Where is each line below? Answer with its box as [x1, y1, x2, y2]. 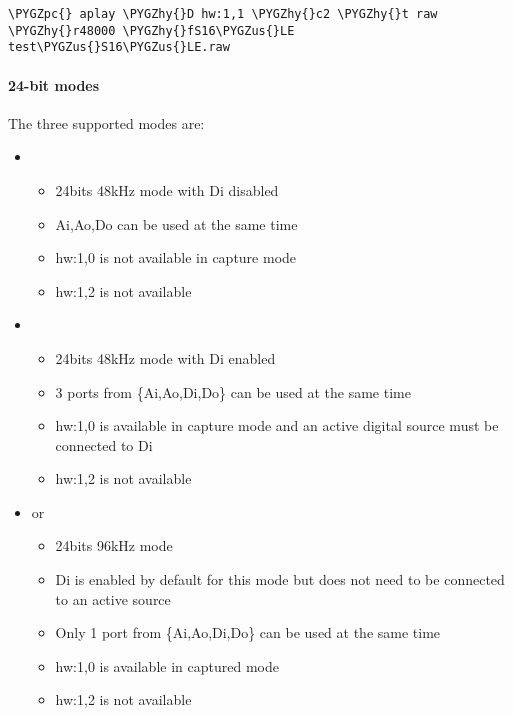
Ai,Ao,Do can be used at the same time [55, 213, 298, 234]
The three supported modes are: [8, 112, 205, 133]
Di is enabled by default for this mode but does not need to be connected [55, 569, 505, 590]
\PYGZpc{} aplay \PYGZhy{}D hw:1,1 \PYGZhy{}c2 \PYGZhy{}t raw [8, 7, 438, 21]
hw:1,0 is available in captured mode [55, 655, 279, 676]
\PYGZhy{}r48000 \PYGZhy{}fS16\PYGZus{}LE [8, 23, 295, 38]
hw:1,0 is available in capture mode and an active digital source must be [55, 415, 499, 436]
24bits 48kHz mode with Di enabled [55, 347, 276, 368]
